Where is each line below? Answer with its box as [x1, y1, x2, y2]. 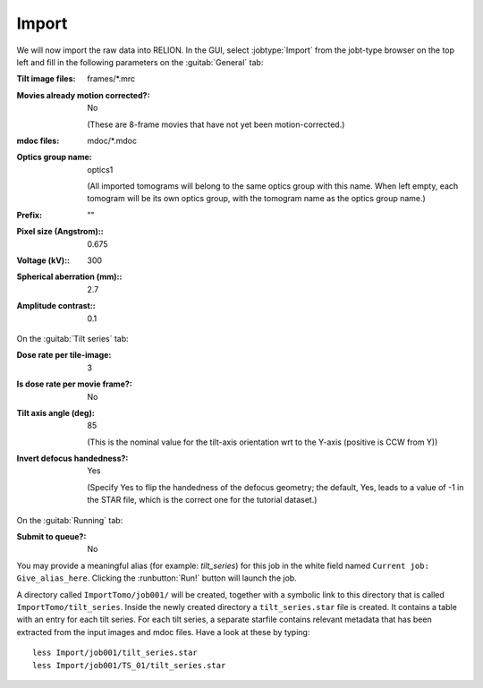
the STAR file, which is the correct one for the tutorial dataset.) [87, 495, 318, 505]
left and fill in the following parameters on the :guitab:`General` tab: [16, 56, 264, 67]
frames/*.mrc [87, 73, 136, 84]
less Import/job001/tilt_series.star [32, 648, 199, 658]
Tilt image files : [16, 73, 76, 84]
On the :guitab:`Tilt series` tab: [16, 333, 129, 344]
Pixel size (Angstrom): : [16, 226, 104, 237]
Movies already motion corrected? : [16, 89, 150, 100]
